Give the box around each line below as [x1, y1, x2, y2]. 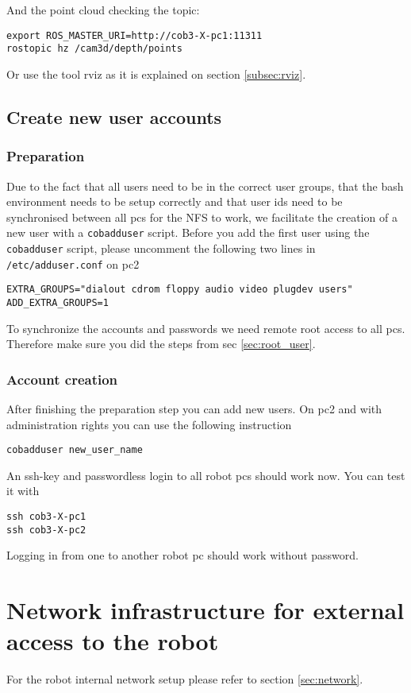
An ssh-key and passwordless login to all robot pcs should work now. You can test [6, 467, 405, 483]
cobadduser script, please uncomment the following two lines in [6, 239, 316, 256]
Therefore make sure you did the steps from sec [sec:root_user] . [6, 335, 316, 352]
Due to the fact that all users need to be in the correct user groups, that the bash [6, 177, 404, 194]
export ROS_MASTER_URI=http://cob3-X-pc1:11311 [6, 29, 263, 41]
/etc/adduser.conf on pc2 [6, 255, 140, 272]
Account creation [6, 369, 118, 389]
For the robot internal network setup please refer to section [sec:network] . [6, 671, 363, 687]
